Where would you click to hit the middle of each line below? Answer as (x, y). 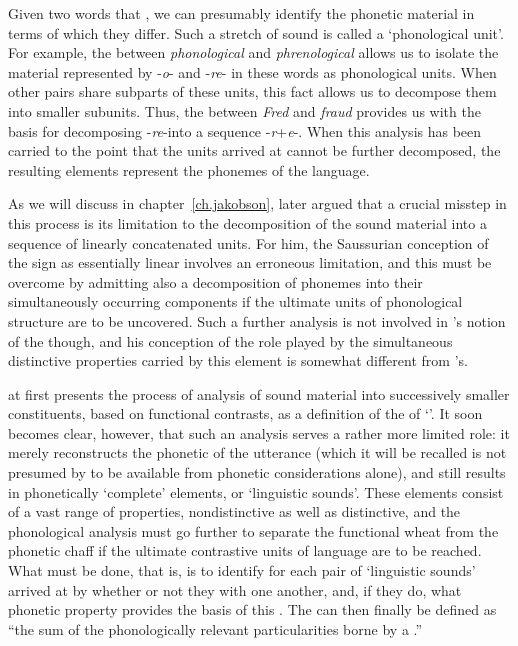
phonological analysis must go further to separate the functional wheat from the (253, 530)
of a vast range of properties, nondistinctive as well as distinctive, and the (234, 511)
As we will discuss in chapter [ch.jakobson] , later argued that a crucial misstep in (257, 203)
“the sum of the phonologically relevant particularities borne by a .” (215, 628)
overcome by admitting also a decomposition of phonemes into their (215, 281)
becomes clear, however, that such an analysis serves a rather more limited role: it (259, 432)
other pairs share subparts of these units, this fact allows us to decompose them (252, 91)
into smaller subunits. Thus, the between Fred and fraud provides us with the (244, 110)
